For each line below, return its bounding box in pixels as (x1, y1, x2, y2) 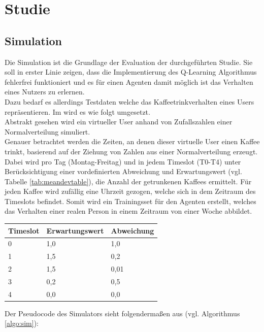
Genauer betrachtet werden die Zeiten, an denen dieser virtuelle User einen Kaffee (5, 136, 260, 147)
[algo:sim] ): (5, 318, 39, 328)
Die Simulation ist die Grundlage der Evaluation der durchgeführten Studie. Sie (5, 56, 253, 67)
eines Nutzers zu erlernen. (5, 86, 85, 97)
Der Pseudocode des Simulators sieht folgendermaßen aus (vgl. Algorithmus (5, 308, 240, 318)
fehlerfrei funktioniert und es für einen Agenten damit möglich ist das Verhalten (5, 76, 253, 87)
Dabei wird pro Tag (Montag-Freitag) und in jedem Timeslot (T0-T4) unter (5, 156, 241, 167)
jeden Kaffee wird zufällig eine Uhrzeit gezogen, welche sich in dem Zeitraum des (5, 186, 256, 196)
